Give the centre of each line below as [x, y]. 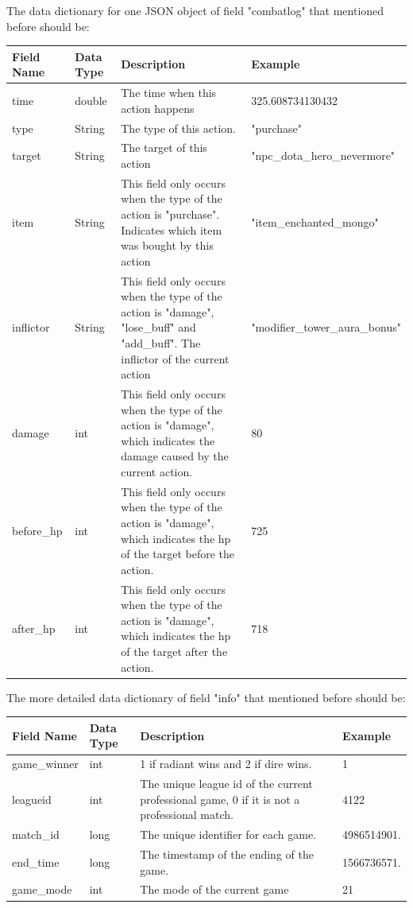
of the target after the [174, 652]
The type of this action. [179, 128]
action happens [158, 108]
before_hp [37, 530]
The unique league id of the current [226, 784]
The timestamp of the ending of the [227, 854]
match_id [36, 834]
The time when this [169, 93]
